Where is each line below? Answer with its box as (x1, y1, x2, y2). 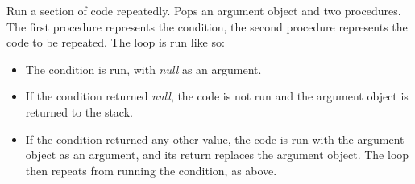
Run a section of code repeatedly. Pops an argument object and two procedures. (6, 2, 401, 18)
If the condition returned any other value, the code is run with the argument (25, 130, 405, 147)
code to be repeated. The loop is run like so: (6, 34, 225, 51)
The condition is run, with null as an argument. (25, 60, 262, 77)
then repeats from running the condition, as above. (25, 162, 277, 178)
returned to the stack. (25, 103, 133, 120)
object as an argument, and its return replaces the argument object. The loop (25, 146, 409, 163)
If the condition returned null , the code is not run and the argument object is (25, 88, 409, 104)
